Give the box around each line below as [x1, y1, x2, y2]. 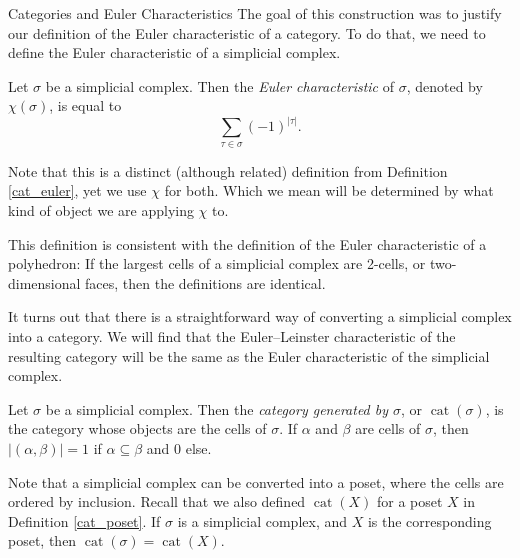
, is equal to [49, 95, 122, 116]
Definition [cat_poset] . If [8, 510, 161, 531]
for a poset [376, 491, 443, 512]
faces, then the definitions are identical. [85, 272, 326, 293]
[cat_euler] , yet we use [8, 180, 147, 201]
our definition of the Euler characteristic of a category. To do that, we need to [8, 22, 486, 43]
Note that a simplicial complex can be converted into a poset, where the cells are [8, 471, 504, 492]
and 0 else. [146, 437, 212, 458]
